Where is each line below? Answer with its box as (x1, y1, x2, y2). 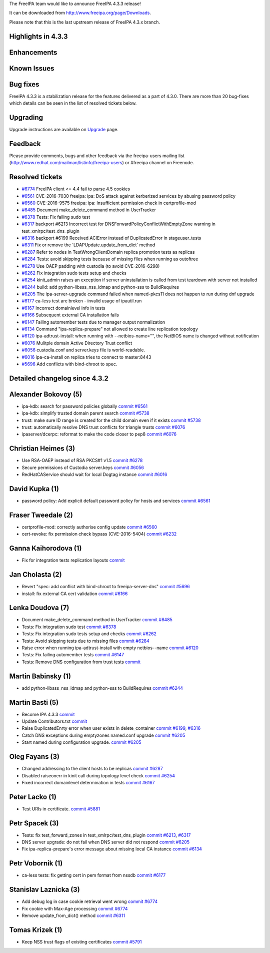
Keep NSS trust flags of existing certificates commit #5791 (21, 938, 142, 944)
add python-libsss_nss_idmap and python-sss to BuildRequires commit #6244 (21, 685, 183, 691)
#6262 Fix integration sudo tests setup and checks (21, 270, 127, 276)
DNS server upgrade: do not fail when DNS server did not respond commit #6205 (21, 839, 190, 845)
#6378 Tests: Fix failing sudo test (21, 214, 90, 220)
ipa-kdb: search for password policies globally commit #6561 (21, 403, 147, 409)
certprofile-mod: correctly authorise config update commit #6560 (21, 524, 157, 530)
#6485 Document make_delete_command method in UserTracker (21, 207, 156, 213)
